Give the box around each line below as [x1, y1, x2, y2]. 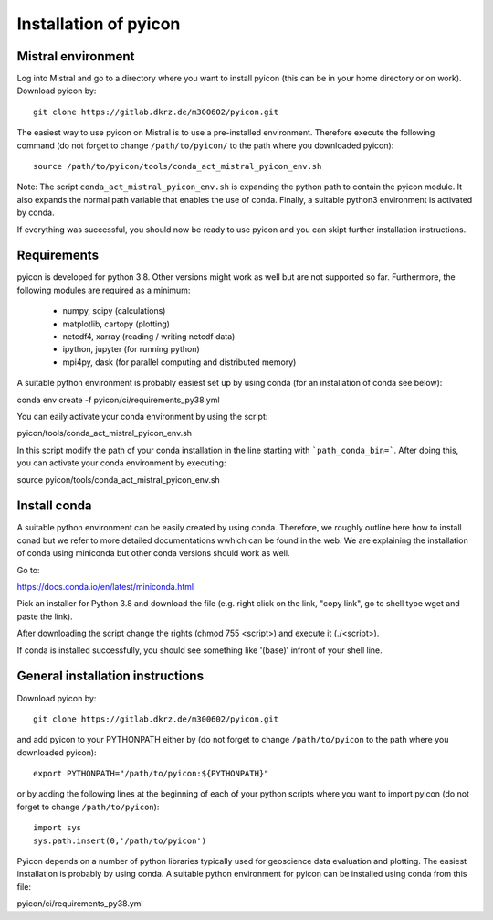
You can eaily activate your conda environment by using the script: [16, 412, 268, 422]
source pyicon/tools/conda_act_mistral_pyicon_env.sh [16, 474, 221, 485]
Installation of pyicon [16, 14, 181, 34]
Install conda [16, 498, 92, 514]
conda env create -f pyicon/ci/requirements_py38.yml [16, 394, 220, 405]
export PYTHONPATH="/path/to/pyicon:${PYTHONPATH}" [33, 768, 269, 779]
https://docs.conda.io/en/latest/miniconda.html [16, 582, 194, 593]
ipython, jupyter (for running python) [62, 344, 200, 355]
